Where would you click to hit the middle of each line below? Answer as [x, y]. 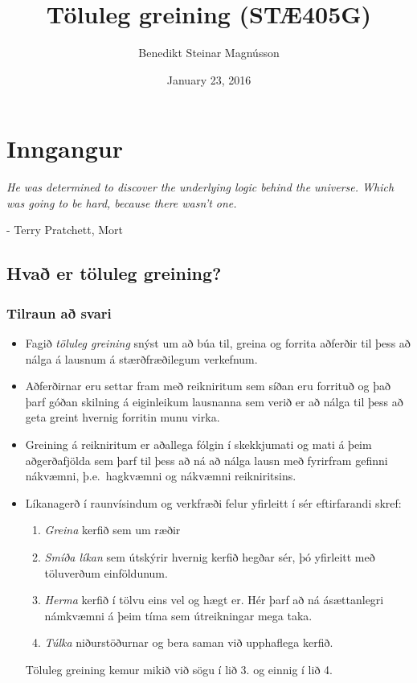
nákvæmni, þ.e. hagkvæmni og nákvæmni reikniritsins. [161, 476]
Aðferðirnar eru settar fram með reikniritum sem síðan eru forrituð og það [208, 386]
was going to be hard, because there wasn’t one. [122, 202]
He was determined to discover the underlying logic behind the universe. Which [200, 187]
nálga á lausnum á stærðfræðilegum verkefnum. [141, 358]
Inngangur [65, 148]
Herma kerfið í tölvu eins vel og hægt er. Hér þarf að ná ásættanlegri [214, 600]
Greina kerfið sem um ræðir [112, 530]
